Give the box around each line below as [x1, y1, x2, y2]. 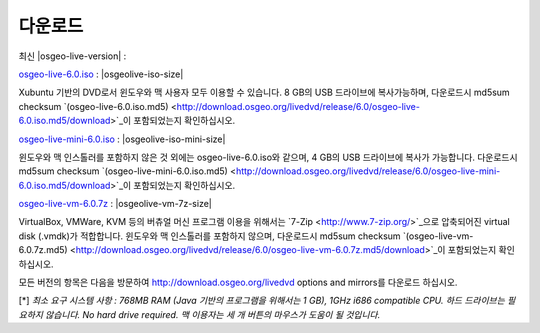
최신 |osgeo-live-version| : [18, 50, 127, 62]
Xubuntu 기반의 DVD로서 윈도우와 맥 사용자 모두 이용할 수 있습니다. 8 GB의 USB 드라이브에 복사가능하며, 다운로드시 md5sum [18, 86, 510, 99]
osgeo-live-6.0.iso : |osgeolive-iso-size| [18, 68, 184, 80]
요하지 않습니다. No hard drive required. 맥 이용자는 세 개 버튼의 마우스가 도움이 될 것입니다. [18, 308, 381, 320]
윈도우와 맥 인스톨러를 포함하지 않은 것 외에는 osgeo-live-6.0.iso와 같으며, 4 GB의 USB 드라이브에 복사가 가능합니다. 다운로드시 [18, 151, 519, 163]
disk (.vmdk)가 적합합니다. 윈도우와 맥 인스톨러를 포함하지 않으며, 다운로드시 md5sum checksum [18, 230, 401, 242]
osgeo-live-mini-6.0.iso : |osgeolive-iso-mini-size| [18, 133, 226, 145]
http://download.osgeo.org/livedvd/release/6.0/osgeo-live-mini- [235, 165, 501, 177]
